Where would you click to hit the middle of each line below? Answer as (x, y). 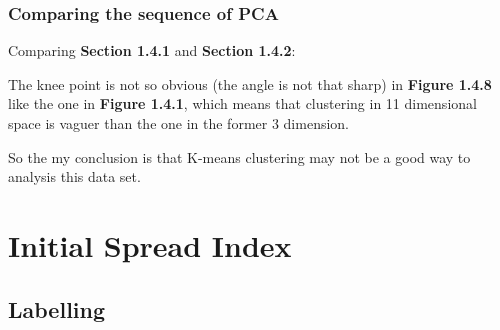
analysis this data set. (74, 176)
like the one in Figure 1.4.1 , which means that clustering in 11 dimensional (242, 103)
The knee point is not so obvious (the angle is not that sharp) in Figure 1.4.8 (250, 83)
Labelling (57, 308)
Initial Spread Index (150, 244)
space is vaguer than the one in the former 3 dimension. (178, 123)
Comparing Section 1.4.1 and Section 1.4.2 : (152, 50)
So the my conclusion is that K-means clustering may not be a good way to (239, 156)
